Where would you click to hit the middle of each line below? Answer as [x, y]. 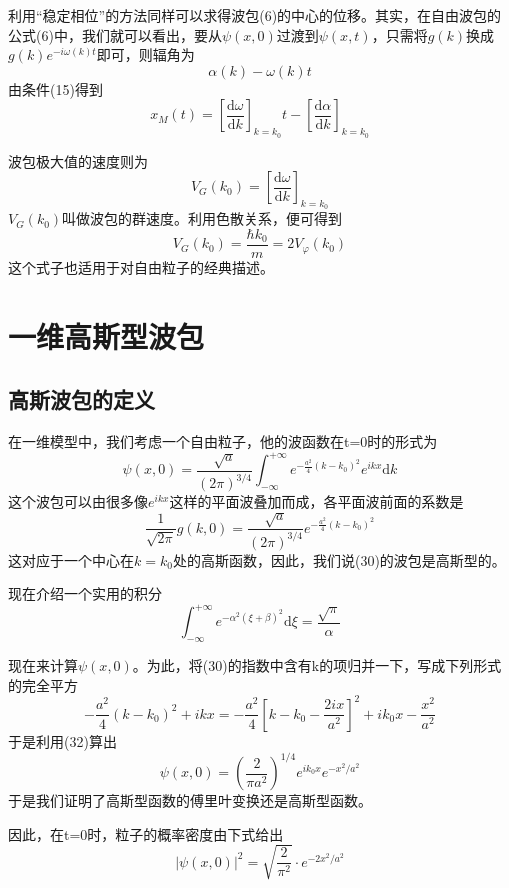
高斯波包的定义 [81, 399]
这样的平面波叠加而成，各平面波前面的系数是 [316, 501]
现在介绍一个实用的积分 [85, 593]
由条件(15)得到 [55, 88]
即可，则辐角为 [145, 54]
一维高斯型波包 [106, 335]
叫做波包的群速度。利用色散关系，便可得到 [202, 218]
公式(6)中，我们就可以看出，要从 [115, 34]
